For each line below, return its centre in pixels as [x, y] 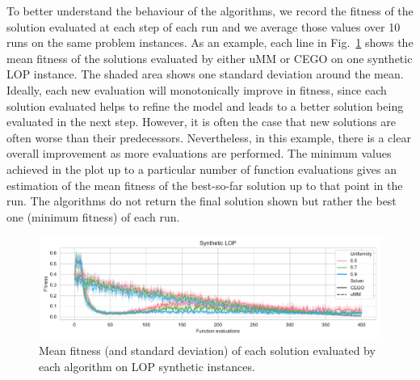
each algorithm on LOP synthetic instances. [147, 366]
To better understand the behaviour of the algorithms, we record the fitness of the [210, 11]
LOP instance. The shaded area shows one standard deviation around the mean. [205, 74]
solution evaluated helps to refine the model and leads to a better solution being [205, 106]
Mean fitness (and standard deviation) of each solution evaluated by [207, 350]
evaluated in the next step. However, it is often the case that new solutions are [201, 122]
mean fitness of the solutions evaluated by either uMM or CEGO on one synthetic [210, 58]
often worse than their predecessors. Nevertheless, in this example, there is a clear [209, 137]
